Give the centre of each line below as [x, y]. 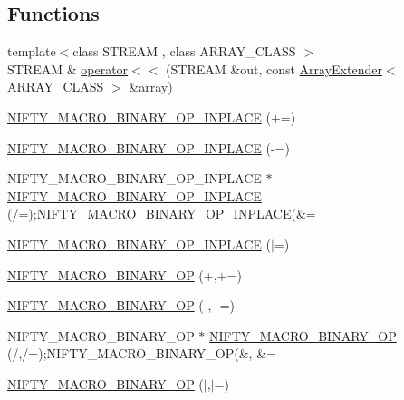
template [32, 51]
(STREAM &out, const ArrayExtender [274, 68]
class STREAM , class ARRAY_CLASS [184, 51]
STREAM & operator [68, 68]
